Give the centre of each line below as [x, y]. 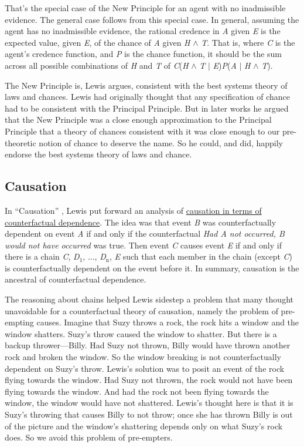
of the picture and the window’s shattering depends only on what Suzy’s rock [144, 426]
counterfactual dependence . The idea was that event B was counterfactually [141, 222]
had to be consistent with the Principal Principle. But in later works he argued [147, 108]
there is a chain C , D [42, 256]
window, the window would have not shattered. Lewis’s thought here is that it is [149, 403]
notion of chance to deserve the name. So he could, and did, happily [161, 142]
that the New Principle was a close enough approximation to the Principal [138, 120]
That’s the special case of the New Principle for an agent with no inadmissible [145, 8]
